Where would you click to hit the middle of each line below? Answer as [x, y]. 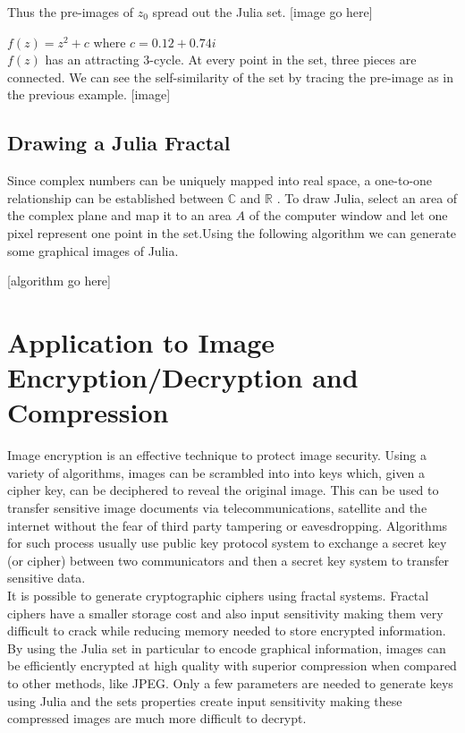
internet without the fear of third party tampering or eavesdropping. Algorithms [228, 525]
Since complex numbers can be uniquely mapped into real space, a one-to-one [220, 180]
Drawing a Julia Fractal [119, 143]
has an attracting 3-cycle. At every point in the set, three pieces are [231, 60]
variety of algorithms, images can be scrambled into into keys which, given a [216, 472]
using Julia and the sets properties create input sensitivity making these [205, 700]
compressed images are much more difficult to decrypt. [157, 718]
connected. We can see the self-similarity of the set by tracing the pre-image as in [230, 77]
